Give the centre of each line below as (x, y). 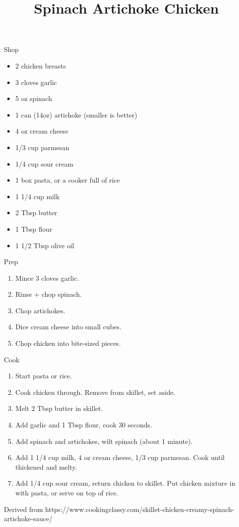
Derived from (24, 509)
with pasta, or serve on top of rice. (67, 493)
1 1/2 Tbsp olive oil (45, 245)
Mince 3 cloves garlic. (47, 278)
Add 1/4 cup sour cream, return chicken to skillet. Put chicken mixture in (125, 483)
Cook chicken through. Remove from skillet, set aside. (95, 392)
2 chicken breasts (41, 65)
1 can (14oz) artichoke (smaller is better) (76, 114)
